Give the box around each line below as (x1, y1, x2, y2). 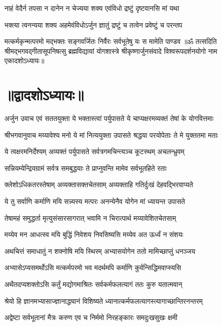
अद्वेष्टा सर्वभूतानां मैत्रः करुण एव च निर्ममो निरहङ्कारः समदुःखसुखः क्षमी (4, 312, 178, 323)
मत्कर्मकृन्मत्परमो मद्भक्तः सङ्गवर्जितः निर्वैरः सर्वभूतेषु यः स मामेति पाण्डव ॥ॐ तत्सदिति (4, 36, 217, 46)
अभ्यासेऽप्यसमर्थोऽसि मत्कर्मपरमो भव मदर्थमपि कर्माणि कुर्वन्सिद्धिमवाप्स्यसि (4, 262, 182, 273)
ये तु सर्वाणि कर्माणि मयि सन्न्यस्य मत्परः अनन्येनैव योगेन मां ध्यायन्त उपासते (4, 196, 185, 206)
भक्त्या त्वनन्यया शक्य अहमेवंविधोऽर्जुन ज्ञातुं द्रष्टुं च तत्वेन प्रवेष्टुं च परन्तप (4, 19, 183, 30)
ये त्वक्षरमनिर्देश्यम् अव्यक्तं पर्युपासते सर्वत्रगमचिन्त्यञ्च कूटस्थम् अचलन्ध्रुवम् (4, 146, 185, 157)
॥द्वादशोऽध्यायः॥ (4, 84, 84, 105)
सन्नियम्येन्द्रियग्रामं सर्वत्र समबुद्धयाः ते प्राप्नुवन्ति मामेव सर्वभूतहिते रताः (4, 163, 167, 173)
